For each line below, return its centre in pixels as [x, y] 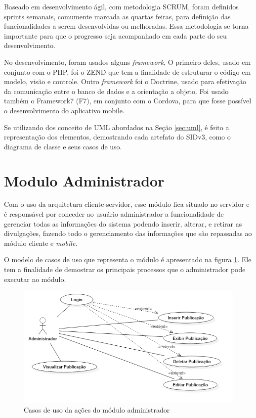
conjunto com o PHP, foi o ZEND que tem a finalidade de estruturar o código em [128, 71]
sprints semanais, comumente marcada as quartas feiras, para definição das [117, 16]
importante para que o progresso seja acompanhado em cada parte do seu [115, 35]
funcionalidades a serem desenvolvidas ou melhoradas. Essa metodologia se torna [126, 26]
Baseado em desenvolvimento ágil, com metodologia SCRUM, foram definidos [121, 6]
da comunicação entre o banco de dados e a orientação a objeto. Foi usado [116, 91]
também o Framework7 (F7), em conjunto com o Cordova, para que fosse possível [128, 101]
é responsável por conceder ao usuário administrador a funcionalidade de [114, 214]
